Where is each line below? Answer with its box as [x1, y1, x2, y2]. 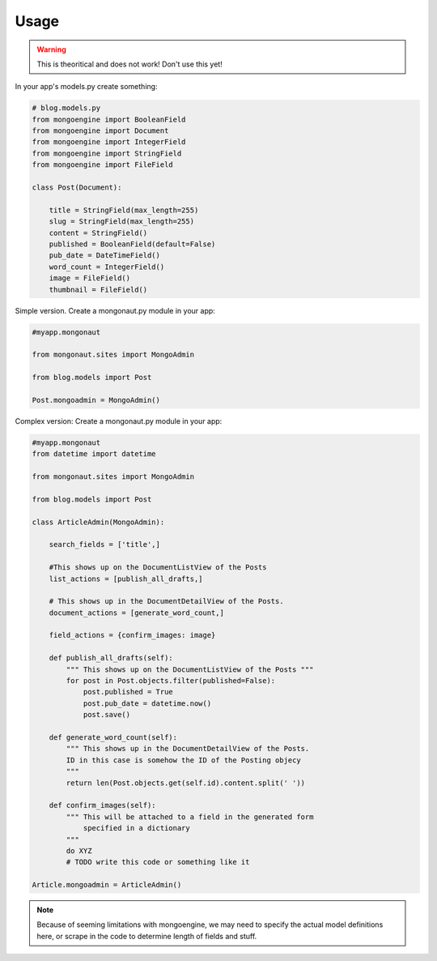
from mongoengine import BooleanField [32, 114, 186, 124]
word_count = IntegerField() [49, 262, 165, 271]
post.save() [83, 710, 131, 720]
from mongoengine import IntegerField [32, 138, 186, 147]
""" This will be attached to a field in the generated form [66, 812, 314, 822]
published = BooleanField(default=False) [49, 240, 216, 249]
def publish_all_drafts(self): [49, 653, 173, 663]
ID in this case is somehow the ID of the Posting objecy [66, 755, 301, 765]
